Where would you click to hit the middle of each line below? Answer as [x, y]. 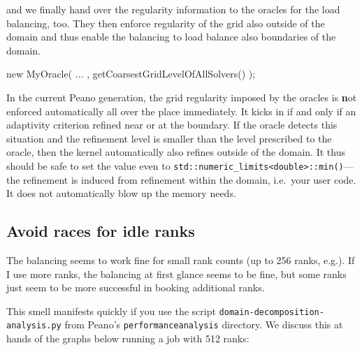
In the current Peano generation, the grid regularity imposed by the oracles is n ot [182, 97]
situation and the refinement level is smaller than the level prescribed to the [169, 138]
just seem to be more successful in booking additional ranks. [136, 287]
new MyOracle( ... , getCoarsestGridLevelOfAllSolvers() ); [131, 74]
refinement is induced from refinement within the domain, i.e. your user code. [190, 179]
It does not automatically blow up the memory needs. [121, 193]
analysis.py [34, 326]
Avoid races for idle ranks [101, 231]
